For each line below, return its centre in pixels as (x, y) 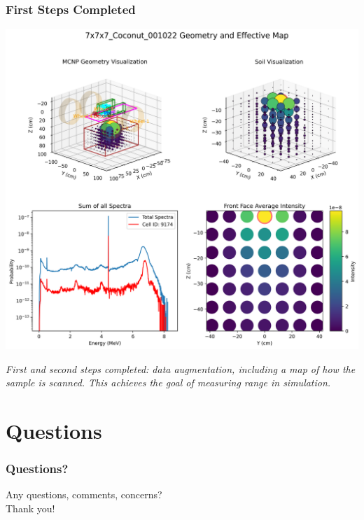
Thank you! (30, 508)
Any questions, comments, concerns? (84, 494)
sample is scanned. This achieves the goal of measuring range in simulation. (168, 382)
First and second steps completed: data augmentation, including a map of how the (181, 368)
